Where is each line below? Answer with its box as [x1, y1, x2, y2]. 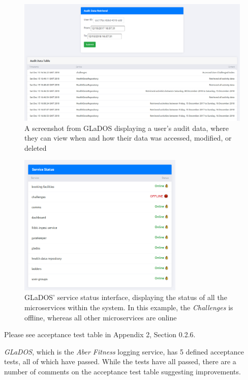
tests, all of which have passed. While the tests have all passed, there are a [4, 356, 236, 367]
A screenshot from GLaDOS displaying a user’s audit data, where [24, 122, 229, 133]
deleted [24, 142, 47, 153]
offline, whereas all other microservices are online [24, 312, 177, 322]
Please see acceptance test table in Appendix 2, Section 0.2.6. [4, 329, 196, 340]
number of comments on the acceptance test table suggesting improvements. [4, 366, 241, 376]
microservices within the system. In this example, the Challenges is [24, 302, 233, 312]
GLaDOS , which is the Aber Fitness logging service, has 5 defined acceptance [4, 346, 244, 357]
